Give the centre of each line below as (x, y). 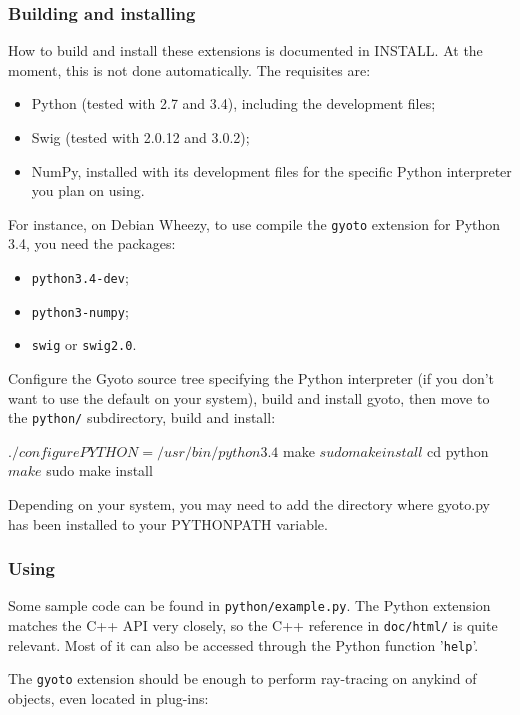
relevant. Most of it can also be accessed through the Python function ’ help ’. (243, 644)
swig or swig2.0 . (84, 344)
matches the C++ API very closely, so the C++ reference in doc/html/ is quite (253, 625)
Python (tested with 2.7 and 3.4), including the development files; (233, 103)
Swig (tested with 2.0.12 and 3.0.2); (140, 137)
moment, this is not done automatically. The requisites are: (189, 69)
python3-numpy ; (80, 310)
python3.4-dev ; (80, 277)
